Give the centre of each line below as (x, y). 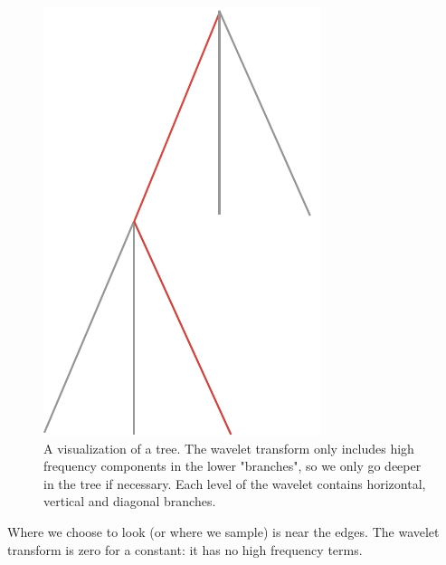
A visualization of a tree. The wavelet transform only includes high (229, 448)
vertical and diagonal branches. (130, 501)
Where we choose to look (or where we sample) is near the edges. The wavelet (223, 531)
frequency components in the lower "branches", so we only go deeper (232, 466)
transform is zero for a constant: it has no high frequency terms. (185, 549)
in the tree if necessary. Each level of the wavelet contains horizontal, (235, 483)
